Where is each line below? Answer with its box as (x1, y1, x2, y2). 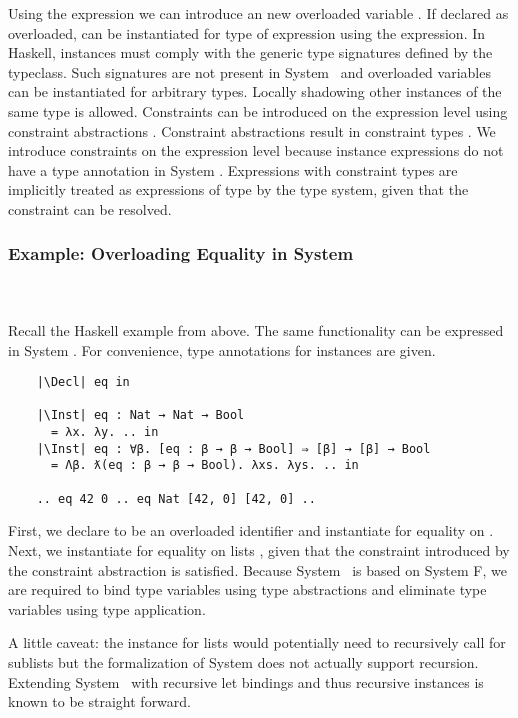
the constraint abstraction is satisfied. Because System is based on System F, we (8, 559, 507, 580)
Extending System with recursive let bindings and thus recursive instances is (8, 671, 484, 692)
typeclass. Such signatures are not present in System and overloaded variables (8, 61, 491, 82)
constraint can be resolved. (8, 198, 172, 219)
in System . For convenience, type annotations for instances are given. (8, 339, 436, 360)
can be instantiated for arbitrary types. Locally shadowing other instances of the (8, 81, 502, 102)
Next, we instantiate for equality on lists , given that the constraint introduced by (8, 539, 510, 560)
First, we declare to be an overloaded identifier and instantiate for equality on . (8, 520, 494, 541)
